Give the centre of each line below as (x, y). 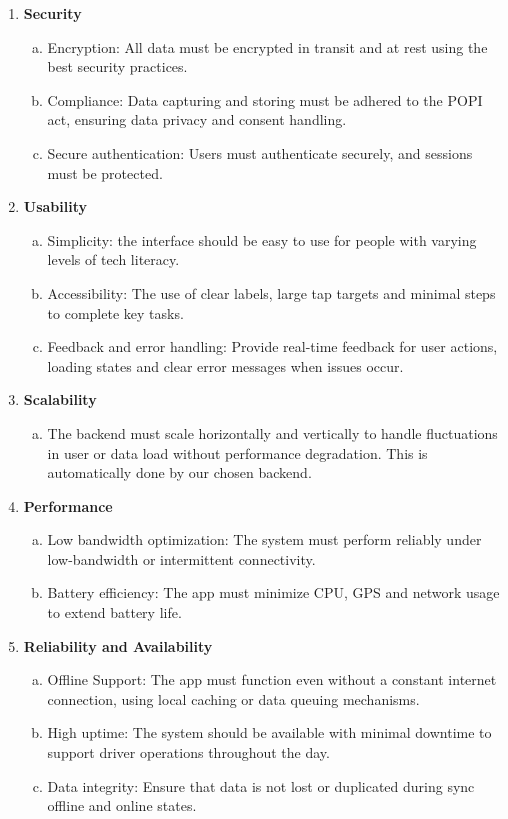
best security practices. (117, 66)
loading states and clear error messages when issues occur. (225, 365)
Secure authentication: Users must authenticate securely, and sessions (260, 152)
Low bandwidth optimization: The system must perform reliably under (264, 539)
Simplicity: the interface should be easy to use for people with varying (262, 239)
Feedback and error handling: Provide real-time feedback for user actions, (272, 346)
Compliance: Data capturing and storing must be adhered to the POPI (265, 99)
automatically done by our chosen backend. (179, 472)
